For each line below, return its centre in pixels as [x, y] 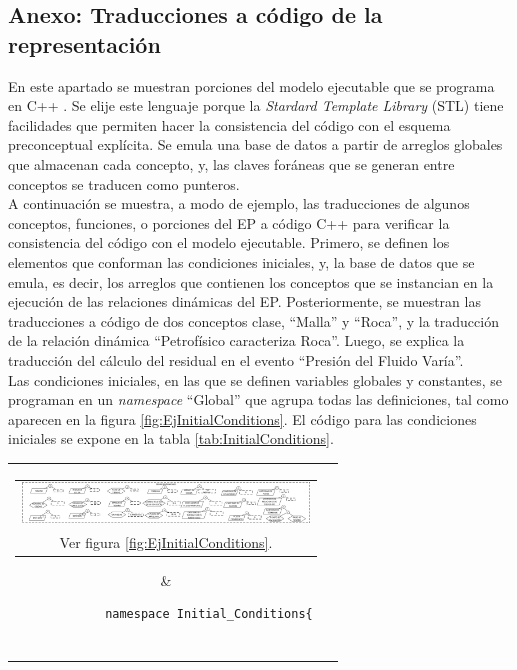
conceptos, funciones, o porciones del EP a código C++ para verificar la [229, 222]
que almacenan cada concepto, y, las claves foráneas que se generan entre [231, 163]
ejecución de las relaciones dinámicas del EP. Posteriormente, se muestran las [244, 301]
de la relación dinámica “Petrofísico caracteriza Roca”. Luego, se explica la [236, 340]
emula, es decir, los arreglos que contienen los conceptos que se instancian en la [251, 281]
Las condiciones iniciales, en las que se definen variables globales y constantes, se [255, 379]
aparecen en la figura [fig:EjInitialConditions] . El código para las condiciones [242, 418]
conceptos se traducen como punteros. [124, 183]
